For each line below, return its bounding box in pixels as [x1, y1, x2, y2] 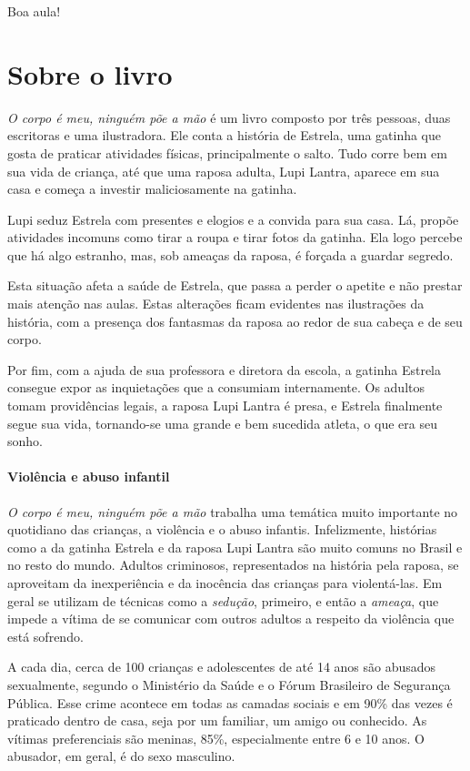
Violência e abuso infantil [7, 467, 170, 486]
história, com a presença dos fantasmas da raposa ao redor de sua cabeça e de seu [7, 311, 463, 330]
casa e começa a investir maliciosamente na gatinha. [7, 179, 297, 198]
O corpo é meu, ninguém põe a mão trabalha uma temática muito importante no [7, 502, 458, 521]
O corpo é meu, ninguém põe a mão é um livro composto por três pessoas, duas [7, 107, 451, 127]
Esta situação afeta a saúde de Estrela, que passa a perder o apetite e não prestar [7, 276, 463, 295]
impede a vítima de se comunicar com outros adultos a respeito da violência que [7, 609, 455, 628]
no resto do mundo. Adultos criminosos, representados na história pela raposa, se [7, 555, 459, 574]
